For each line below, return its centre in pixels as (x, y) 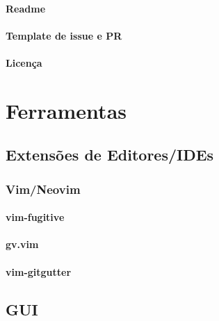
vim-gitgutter (39, 271)
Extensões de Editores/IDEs (110, 155)
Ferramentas (66, 110)
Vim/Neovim (43, 189)
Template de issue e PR (64, 35)
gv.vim (22, 244)
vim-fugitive (35, 217)
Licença (24, 62)
